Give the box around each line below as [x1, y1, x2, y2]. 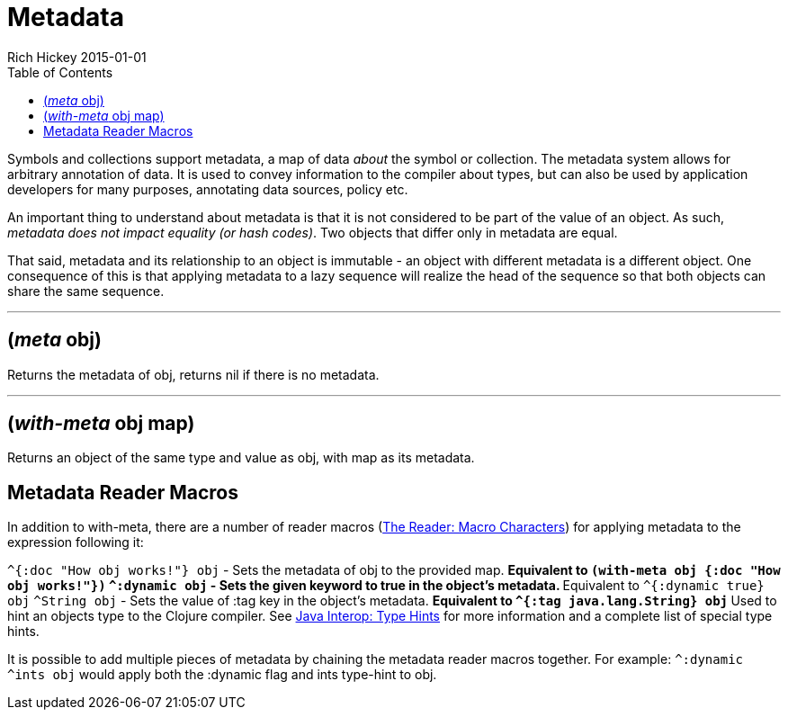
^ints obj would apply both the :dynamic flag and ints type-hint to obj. [7, 667, 437, 683]
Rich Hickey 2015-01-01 [7, 49, 147, 65]
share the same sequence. [7, 282, 165, 299]
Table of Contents [7, 64, 113, 80]
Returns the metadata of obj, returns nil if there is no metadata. [7, 366, 380, 382]
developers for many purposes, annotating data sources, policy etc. [7, 181, 408, 197]
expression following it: [7, 534, 144, 551]
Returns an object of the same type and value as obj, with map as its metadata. [7, 450, 475, 466]
